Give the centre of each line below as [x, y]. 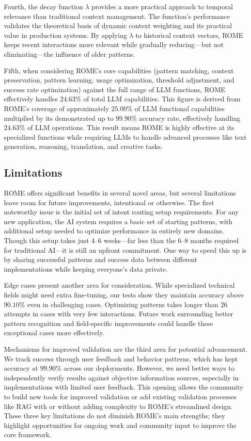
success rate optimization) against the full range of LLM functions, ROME [115, 89]
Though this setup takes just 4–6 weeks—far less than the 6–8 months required [121, 240]
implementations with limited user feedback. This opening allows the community [124, 387]
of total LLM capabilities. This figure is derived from [162, 99]
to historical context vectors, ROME [189, 35]
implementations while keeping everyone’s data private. [86, 269]
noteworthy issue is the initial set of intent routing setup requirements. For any [121, 212]
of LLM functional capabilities [180, 108]
